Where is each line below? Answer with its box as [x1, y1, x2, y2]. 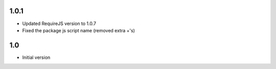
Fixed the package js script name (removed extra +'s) [22, 27, 135, 33]
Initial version [22, 54, 51, 60]
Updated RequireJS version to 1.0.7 [22, 20, 97, 27]
